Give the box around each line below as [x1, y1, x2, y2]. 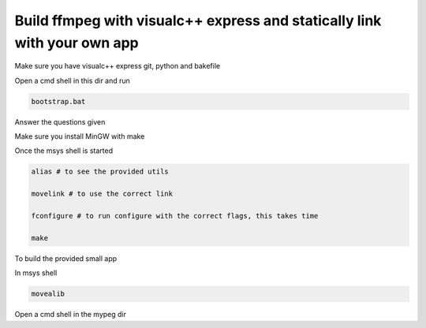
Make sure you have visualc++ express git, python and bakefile [14, 61, 221, 71]
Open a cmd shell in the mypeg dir [14, 310, 126, 319]
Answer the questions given [14, 117, 106, 126]
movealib [31, 289, 65, 299]
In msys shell [14, 268, 58, 278]
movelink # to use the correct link [31, 189, 174, 199]
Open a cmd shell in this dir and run [14, 76, 130, 85]
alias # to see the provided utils [31, 167, 169, 177]
